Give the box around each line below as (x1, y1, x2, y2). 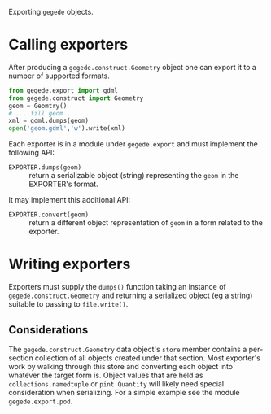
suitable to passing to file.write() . (8, 299, 129, 309)
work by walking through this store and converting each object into (8, 361, 234, 371)
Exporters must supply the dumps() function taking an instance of (8, 282, 226, 292)
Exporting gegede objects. (8, 7, 94, 16)
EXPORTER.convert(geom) (8, 211, 90, 219)
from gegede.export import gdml (8, 86, 118, 94)
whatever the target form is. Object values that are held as (8, 370, 203, 380)
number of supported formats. (8, 71, 110, 81)
